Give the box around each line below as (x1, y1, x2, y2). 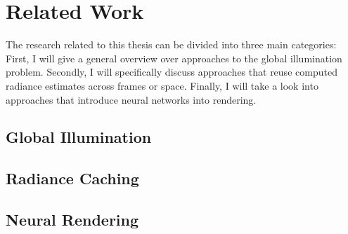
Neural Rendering (6, 209, 139, 230)
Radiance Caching (6, 167, 139, 189)
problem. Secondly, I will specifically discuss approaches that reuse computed (6, 64, 337, 79)
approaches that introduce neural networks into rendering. (6, 92, 257, 106)
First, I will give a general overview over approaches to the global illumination (6, 50, 342, 65)
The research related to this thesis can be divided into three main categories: (6, 37, 337, 52)
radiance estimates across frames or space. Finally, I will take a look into (6, 78, 318, 92)
